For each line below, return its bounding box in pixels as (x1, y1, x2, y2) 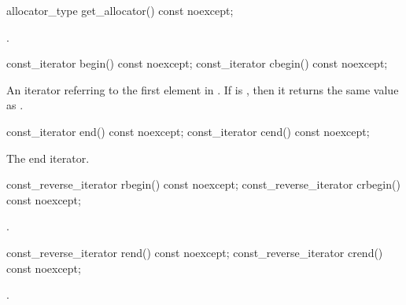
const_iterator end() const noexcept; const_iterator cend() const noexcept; (6, 123, 370, 139)
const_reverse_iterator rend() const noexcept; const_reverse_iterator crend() (6, 244, 383, 260)
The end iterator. (6, 149, 90, 166)
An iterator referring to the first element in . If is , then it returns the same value (6, 81, 399, 97)
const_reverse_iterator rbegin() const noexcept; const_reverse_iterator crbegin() (6, 176, 400, 193)
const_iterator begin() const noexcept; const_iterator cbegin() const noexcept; (6, 55, 388, 72)
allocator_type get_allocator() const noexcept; (6, 2, 234, 18)
